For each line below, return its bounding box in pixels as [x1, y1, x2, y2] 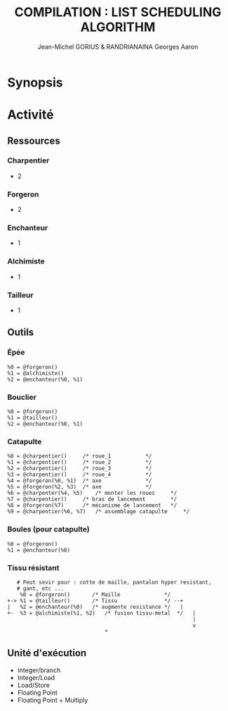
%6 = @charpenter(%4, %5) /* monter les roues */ [7, 490, 177, 497]
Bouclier [7, 392, 36, 402]
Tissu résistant [7, 562, 60, 572]
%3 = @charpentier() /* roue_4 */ [7, 471, 152, 479]
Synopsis [7, 75, 63, 90]
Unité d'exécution [7, 647, 87, 659]
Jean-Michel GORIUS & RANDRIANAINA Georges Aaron [37, 42, 199, 51]
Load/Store [17, 681, 51, 689]
